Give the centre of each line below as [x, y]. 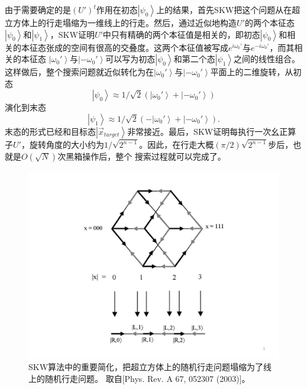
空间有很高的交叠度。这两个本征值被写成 [149, 47]
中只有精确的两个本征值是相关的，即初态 [181, 34]
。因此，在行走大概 [177, 145]
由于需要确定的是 [38, 9]
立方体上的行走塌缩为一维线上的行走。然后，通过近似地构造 [121, 22]
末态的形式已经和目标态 [50, 131]
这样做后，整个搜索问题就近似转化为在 [79, 72]
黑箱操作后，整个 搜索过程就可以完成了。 [146, 156]
